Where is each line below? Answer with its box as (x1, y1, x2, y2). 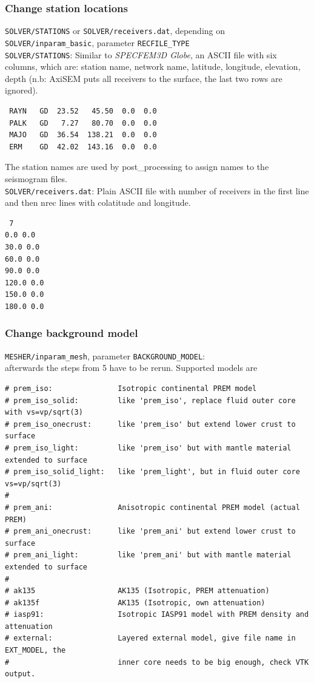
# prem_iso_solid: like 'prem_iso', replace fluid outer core (5, 396, 296, 405)
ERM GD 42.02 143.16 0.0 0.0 (9, 142, 157, 151)
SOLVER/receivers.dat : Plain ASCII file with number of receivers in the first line (5, 184, 309, 197)
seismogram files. (5, 172, 67, 185)
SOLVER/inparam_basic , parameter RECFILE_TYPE (5, 36, 190, 49)
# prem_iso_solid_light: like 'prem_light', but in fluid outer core (5, 467, 300, 477)
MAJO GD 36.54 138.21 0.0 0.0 (9, 131, 157, 140)
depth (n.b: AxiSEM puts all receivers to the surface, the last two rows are (5, 72, 282, 84)
